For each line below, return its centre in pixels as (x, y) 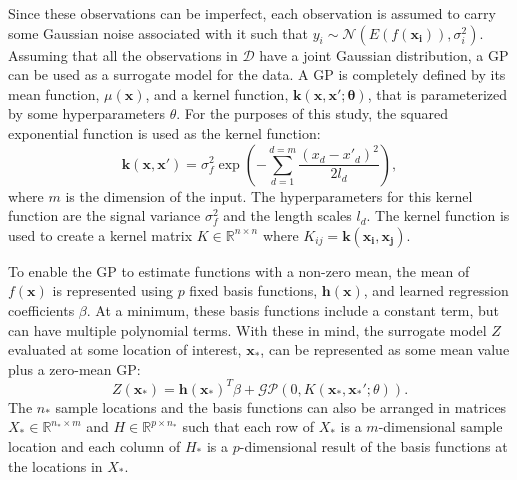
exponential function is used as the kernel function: (164, 132)
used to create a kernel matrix (100, 234)
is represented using (112, 290)
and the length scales (287, 215)
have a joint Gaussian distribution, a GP (384, 54)
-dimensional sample (440, 426)
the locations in (55, 465)
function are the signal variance (104, 215)
